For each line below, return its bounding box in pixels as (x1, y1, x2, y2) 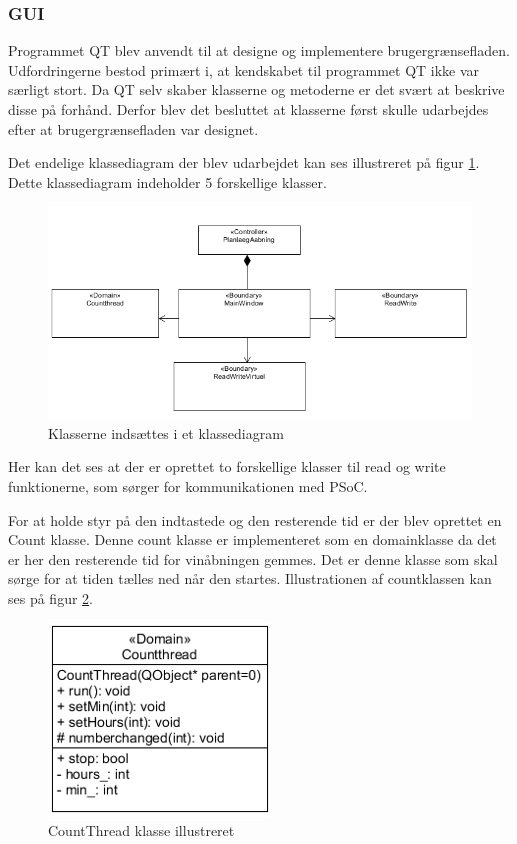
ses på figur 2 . (8, 588, 93, 609)
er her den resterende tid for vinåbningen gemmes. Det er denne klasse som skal (8, 548, 498, 569)
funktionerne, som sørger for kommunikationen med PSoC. (8, 476, 368, 497)
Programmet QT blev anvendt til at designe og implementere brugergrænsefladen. (8, 40, 510, 61)
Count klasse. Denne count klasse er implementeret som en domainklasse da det (8, 529, 497, 550)
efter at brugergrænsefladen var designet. (8, 118, 259, 139)
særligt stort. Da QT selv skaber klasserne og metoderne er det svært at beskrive (8, 79, 505, 100)
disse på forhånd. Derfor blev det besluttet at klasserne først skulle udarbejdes (8, 99, 489, 119)
